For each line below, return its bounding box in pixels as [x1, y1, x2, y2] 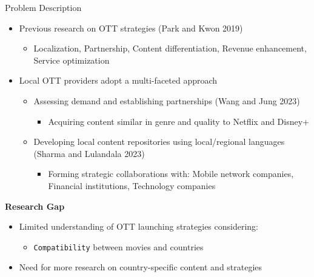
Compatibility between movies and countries [33, 240, 204, 253]
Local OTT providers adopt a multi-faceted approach [19, 74, 218, 87]
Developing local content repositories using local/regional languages [33, 135, 285, 148]
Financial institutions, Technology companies [48, 179, 216, 192]
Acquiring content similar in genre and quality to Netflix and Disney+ [48, 115, 310, 127]
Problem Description [5, 1, 82, 13]
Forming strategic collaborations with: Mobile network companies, [48, 167, 294, 180]
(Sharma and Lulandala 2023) [33, 147, 145, 159]
